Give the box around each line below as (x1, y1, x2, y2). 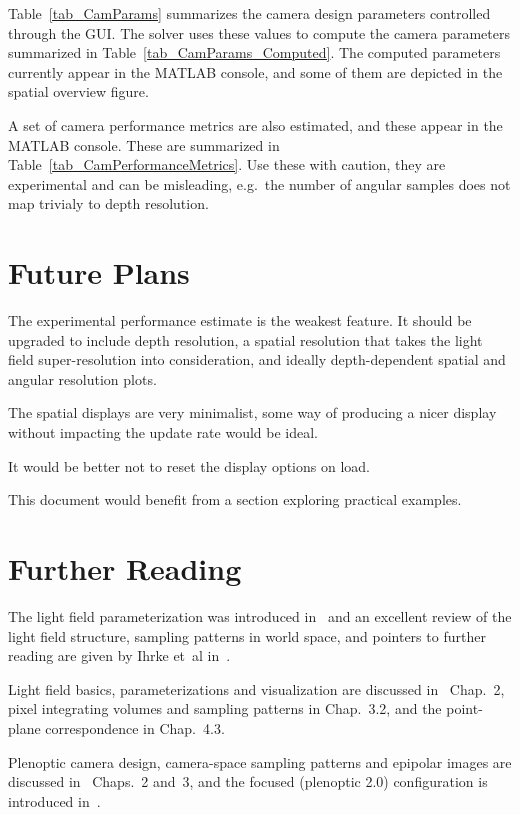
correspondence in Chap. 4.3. (45, 717, 225, 738)
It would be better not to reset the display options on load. (8, 455, 370, 476)
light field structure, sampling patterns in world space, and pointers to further (8, 625, 486, 646)
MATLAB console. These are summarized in (8, 134, 280, 155)
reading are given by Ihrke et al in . (8, 645, 231, 666)
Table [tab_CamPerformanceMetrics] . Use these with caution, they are (8, 154, 446, 175)
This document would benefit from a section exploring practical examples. (8, 489, 462, 510)
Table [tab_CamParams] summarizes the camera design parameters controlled (8, 3, 491, 23)
